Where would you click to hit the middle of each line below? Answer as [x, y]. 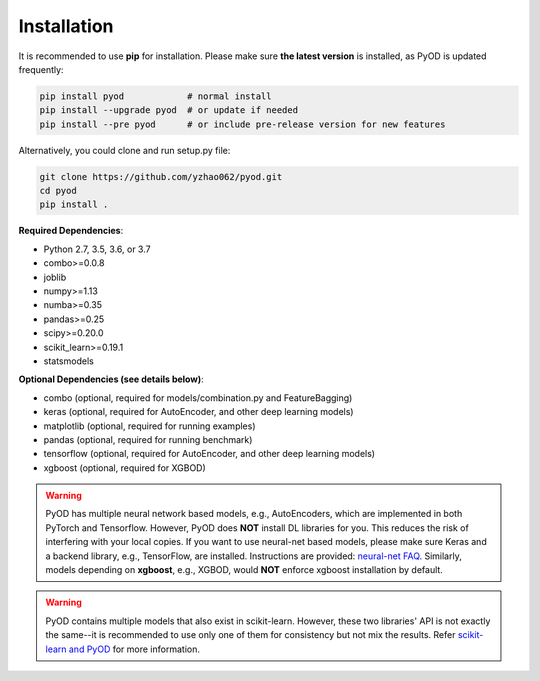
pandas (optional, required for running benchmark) [148, 439]
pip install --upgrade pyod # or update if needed [169, 110]
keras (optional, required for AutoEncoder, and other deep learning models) [198, 412]
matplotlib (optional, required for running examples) [149, 426]
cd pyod [58, 191]
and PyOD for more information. [134, 649]
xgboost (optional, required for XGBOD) [125, 467]
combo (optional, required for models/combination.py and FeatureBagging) [198, 397]
